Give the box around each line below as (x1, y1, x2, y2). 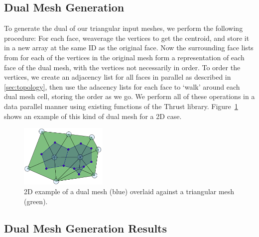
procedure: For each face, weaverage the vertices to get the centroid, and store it (4, 32, 250, 43)
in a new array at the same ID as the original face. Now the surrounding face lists (4, 42, 254, 53)
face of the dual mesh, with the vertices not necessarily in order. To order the (4, 62, 241, 72)
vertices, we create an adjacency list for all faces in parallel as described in (4, 72, 231, 82)
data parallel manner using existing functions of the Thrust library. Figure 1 (4, 101, 238, 111)
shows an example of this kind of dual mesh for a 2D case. (4, 111, 182, 121)
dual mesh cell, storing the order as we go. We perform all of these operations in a (4, 91, 255, 102)
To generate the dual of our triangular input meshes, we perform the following (4, 23, 243, 33)
